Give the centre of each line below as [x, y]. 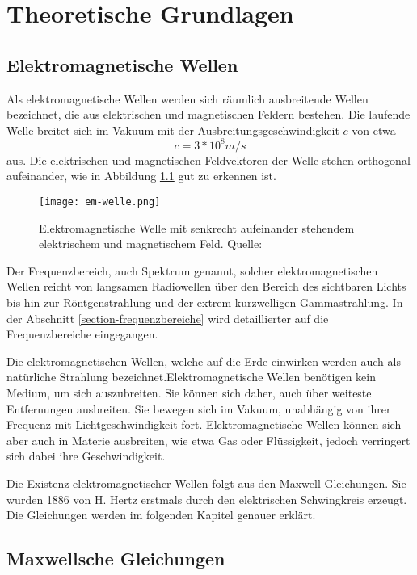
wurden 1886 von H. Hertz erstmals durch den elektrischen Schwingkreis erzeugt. [207, 499]
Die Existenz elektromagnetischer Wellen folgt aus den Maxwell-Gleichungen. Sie [206, 483]
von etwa [374, 130]
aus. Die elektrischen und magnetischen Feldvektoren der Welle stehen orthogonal [208, 159]
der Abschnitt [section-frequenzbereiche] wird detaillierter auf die [168, 318]
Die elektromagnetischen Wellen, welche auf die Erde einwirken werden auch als [204, 361]
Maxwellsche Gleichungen [116, 558]
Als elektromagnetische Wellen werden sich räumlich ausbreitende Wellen [187, 98]
